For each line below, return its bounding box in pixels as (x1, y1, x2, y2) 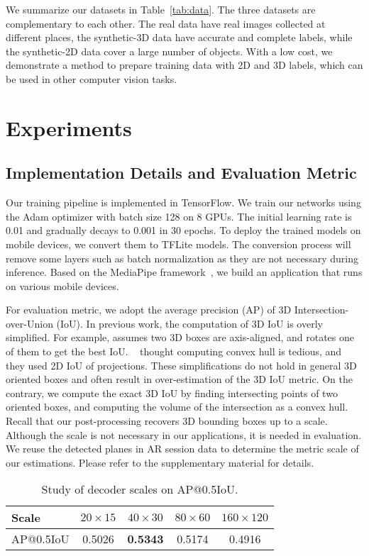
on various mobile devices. (6, 278, 119, 293)
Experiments (6, 113, 132, 142)
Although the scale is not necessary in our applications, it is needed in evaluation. (6, 427, 362, 442)
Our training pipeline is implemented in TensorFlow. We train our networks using (6, 195, 361, 210)
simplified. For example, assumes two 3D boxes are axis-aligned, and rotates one (6, 330, 355, 345)
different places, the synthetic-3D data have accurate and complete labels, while (6, 30, 353, 45)
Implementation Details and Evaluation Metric (6, 162, 357, 184)
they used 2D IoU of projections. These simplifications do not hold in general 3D (6, 357, 357, 372)
